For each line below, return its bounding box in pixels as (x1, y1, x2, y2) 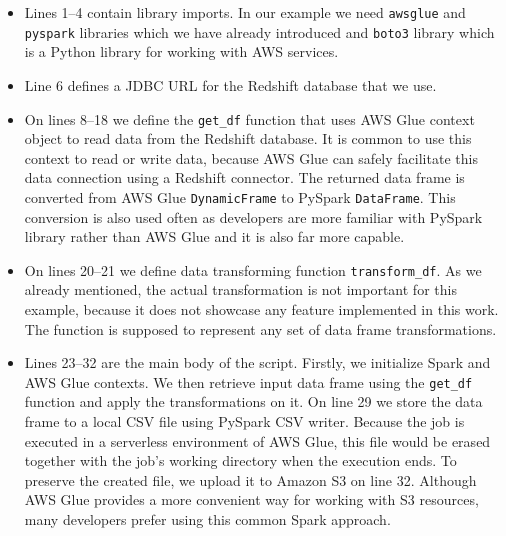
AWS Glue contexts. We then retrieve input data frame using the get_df (24, 371, 473, 392)
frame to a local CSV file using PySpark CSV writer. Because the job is (24, 411, 465, 432)
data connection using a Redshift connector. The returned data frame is (24, 167, 465, 188)
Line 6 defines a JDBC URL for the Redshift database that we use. (24, 74, 437, 95)
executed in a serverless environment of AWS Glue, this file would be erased (24, 430, 491, 451)
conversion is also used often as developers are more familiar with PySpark (24, 206, 483, 227)
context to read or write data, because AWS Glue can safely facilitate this (24, 147, 478, 168)
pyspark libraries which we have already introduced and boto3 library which (24, 21, 495, 42)
